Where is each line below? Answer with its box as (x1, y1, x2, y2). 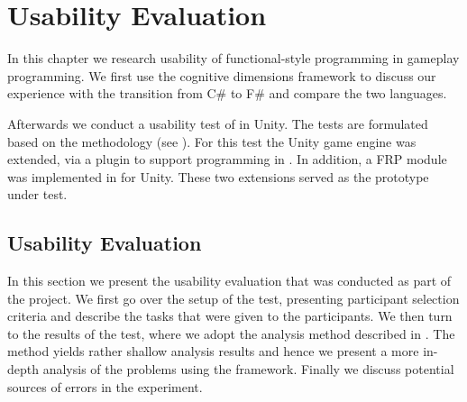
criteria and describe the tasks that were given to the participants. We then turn (7, 306, 453, 325)
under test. (7, 185, 68, 204)
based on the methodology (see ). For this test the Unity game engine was (7, 132, 417, 151)
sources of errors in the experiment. (7, 377, 203, 396)
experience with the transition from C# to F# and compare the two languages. (7, 84, 447, 103)
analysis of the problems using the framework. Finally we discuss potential (42, 360, 454, 379)
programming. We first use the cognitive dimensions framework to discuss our (7, 66, 436, 85)
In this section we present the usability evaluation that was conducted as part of (7, 271, 452, 290)
